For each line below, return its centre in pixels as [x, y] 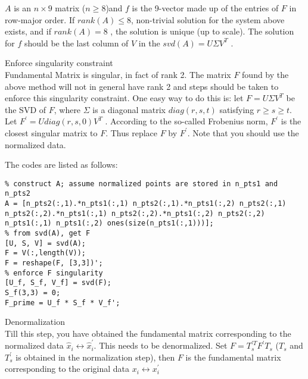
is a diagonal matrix [129, 109]
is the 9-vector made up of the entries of [205, 8]
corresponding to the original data [67, 369]
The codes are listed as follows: [61, 165]
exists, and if [28, 31]
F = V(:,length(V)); [46, 253]
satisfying [237, 109]
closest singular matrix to [51, 132]
